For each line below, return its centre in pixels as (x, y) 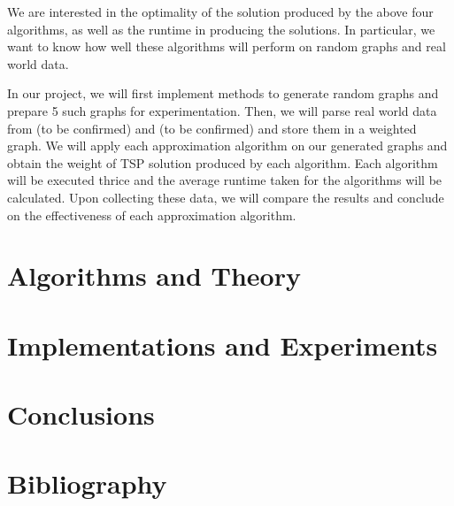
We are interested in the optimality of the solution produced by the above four (220, 11)
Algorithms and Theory (154, 276)
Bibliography (87, 483)
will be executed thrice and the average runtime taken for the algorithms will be (225, 180)
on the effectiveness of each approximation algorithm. (152, 215)
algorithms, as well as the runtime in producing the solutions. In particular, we (221, 29)
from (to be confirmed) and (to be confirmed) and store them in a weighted (212, 128)
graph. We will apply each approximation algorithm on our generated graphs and (227, 146)
